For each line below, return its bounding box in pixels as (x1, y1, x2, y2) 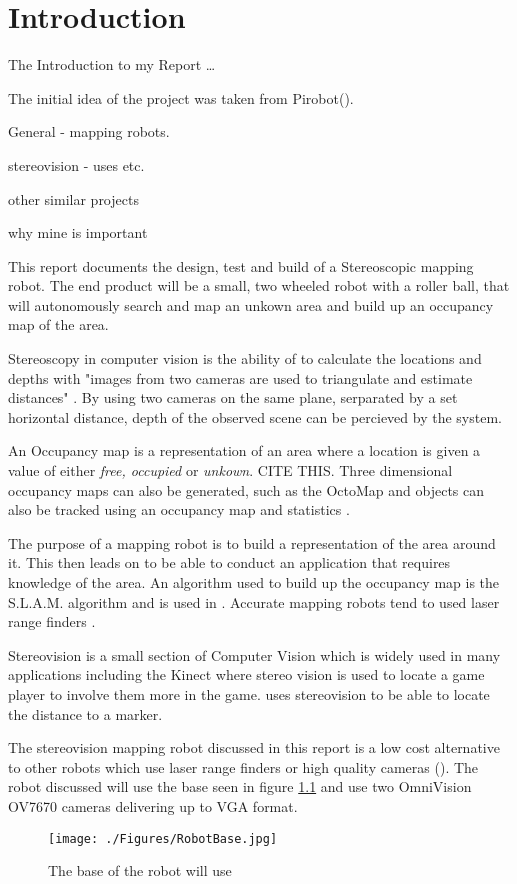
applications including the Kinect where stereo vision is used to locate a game (8, 664, 485, 685)
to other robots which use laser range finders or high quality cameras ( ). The (8, 756, 479, 777)
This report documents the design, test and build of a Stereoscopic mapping (8, 255, 474, 276)
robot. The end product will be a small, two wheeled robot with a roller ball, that (8, 275, 510, 296)
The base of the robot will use (48, 860, 232, 881)
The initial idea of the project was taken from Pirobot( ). (8, 87, 354, 108)
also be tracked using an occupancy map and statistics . (8, 499, 350, 520)
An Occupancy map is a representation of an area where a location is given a (8, 440, 481, 461)
